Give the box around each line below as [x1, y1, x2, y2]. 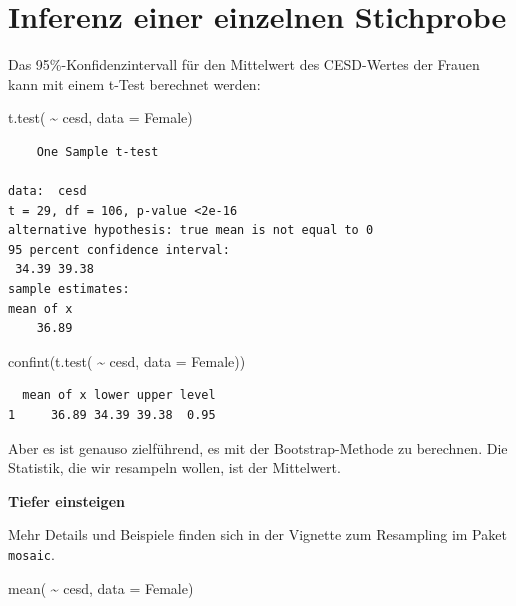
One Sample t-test [36, 144, 159, 159]
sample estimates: [8, 282, 130, 297]
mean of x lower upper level [22, 388, 216, 403]
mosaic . [8, 544, 55, 564]
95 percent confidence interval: [8, 242, 230, 257]
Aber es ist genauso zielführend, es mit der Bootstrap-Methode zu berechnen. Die [8, 437, 508, 458]
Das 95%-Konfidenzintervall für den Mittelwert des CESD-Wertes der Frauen [8, 54, 480, 75]
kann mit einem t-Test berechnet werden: [8, 73, 261, 94]
